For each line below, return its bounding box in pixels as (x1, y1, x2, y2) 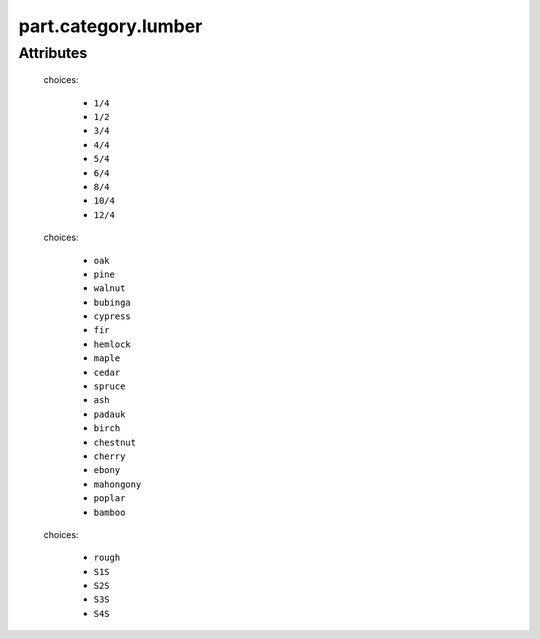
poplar (93, 493, 126, 504)
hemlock (93, 338, 132, 350)
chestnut (93, 436, 137, 448)
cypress (93, 311, 132, 322)
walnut (93, 283, 126, 294)
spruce (93, 381, 126, 392)
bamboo (93, 506, 126, 518)
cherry (93, 450, 126, 462)
